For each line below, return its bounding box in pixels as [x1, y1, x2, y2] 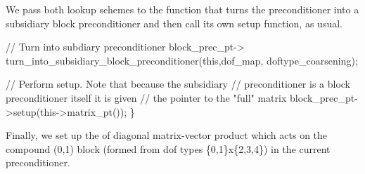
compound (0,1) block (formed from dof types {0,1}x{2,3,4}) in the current [6, 141, 331, 156]
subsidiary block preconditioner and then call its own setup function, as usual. [6, 15, 342, 30]
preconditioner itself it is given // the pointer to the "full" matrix [6, 90, 287, 105]
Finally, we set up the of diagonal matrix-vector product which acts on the [6, 128, 328, 142]
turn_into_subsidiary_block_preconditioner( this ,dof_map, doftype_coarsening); [6, 53, 358, 67]
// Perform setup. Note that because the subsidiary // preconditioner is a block [6, 76, 351, 91]
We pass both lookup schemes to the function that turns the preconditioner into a [6, 2, 359, 16]
